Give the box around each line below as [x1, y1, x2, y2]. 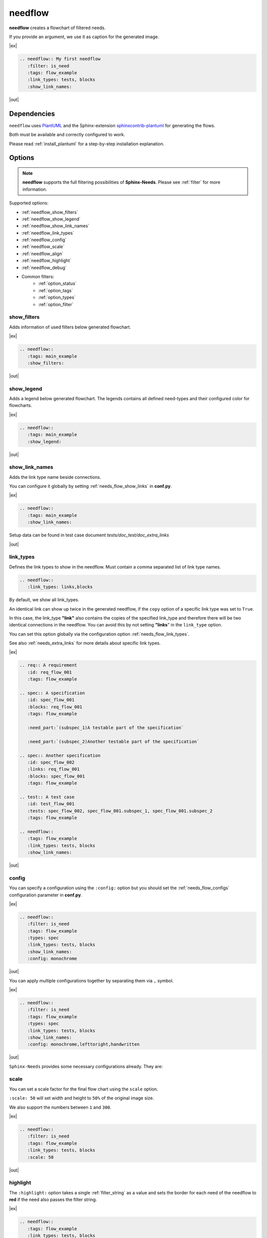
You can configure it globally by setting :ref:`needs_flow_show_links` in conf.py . [9, 483, 172, 489]
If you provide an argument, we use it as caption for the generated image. [9, 34, 159, 40]
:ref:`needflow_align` [21, 251, 64, 257]
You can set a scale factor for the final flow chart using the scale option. [9, 1086, 158, 1092]
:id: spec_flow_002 [27, 759, 75, 765]
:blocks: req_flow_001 [27, 704, 83, 710]
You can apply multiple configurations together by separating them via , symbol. [9, 978, 174, 983]
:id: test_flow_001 [27, 801, 75, 807]
